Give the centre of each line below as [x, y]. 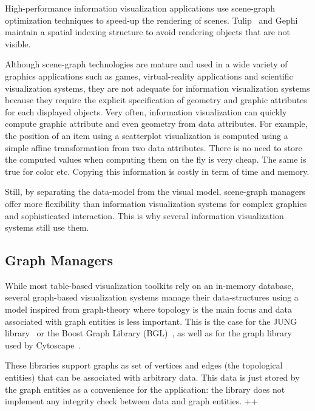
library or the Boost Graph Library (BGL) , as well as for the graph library [148, 333]
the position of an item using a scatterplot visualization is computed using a [147, 135]
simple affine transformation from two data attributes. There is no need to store [154, 147]
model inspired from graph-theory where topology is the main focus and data [148, 309]
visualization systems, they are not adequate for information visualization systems [157, 88]
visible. [18, 43]
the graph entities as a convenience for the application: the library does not [145, 389]
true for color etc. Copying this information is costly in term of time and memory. [157, 171]
